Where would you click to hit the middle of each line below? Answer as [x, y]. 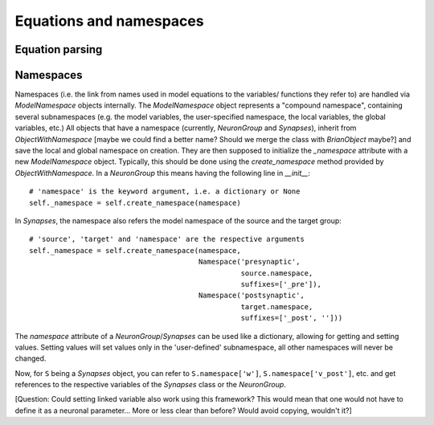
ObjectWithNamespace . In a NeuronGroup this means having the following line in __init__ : [163, 173]
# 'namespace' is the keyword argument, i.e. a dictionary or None [165, 192]
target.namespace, [277, 306]
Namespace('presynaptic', [249, 262]
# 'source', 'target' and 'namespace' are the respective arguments [167, 239]
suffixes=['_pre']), [281, 284]
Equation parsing [59, 49]
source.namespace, [277, 273]
